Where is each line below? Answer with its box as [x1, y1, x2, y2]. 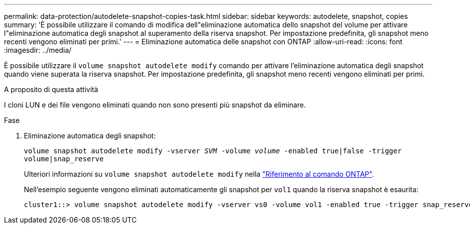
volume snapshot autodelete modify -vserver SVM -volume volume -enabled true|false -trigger [24, 147, 402, 155]
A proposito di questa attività [4, 85, 99, 94]
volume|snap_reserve [24, 155, 104, 163]
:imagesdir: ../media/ [4, 46, 72, 54]
